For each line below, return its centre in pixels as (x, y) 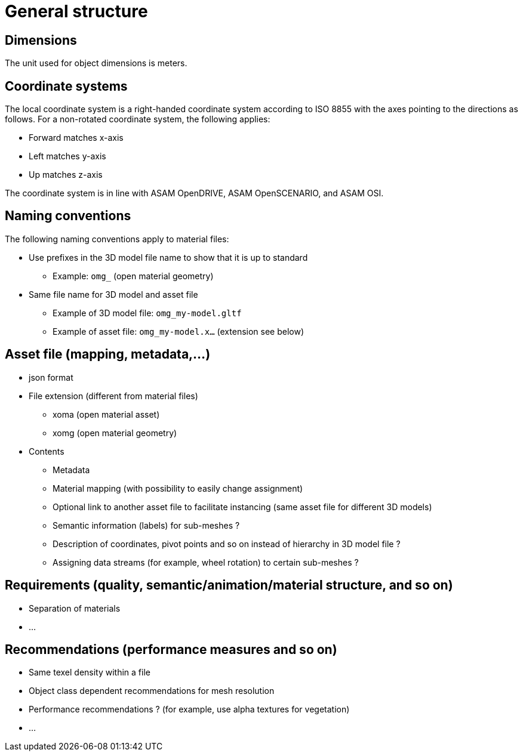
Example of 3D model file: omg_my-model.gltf (147, 313)
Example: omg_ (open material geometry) (133, 276)
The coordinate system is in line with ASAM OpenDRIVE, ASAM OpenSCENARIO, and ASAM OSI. (194, 193)
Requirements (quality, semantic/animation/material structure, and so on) (229, 585)
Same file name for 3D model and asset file (113, 294)
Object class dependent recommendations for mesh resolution (152, 691)
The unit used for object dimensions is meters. (96, 63)
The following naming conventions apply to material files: (117, 239)
